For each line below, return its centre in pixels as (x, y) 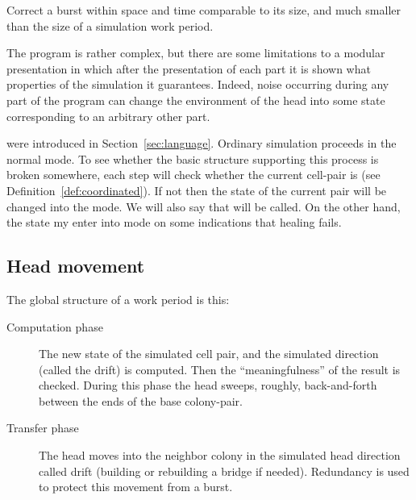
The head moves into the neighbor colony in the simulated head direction (220, 455)
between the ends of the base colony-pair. (141, 400)
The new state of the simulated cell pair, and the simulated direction (209, 354)
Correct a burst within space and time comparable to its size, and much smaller (204, 10)
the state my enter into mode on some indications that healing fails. (174, 222)
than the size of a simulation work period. (110, 25)
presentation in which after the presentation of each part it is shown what (189, 68)
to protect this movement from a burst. (136, 487)
